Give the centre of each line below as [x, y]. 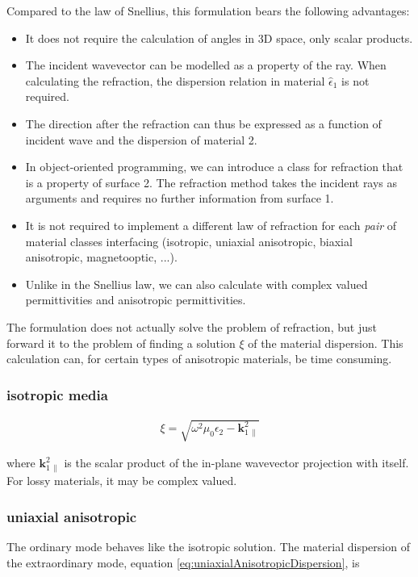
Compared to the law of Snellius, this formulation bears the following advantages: [208, 10]
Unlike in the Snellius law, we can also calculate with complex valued [196, 284]
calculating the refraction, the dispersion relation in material [175, 80]
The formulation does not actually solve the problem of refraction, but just [192, 326]
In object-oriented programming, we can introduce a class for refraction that [214, 167]
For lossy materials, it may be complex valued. [122, 481]
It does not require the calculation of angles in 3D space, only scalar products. [219, 38]
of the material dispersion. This [326, 343]
